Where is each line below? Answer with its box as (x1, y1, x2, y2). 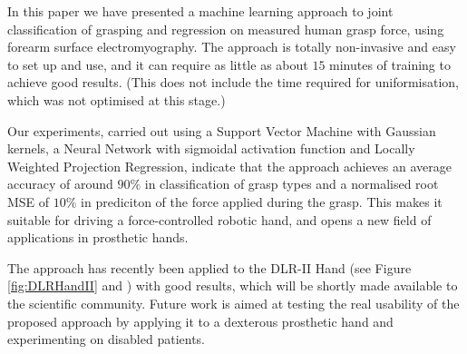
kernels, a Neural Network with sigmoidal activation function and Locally (7, 139, 415, 158)
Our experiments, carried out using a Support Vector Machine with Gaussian (7, 121, 436, 140)
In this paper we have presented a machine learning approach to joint (7, 2, 394, 20)
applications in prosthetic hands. (7, 228, 189, 247)
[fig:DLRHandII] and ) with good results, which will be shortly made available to (7, 276, 458, 295)
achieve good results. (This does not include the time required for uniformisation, (7, 73, 459, 92)
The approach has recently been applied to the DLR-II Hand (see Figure (7, 258, 412, 277)
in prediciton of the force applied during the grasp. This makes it (81, 192, 443, 211)
